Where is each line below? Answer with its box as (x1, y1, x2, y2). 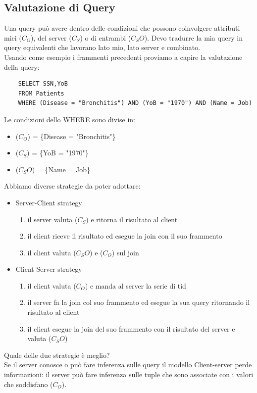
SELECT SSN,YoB (18, 80, 68, 88)
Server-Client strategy (15, 197, 82, 207)
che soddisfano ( (4, 379, 53, 389)
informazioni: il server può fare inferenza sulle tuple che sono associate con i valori (4, 369, 254, 380)
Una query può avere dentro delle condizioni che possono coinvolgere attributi (4, 23, 240, 33)
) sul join (111, 247, 139, 257)
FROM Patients (18, 90, 64, 97)
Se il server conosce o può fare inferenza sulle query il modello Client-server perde (4, 359, 252, 370)
